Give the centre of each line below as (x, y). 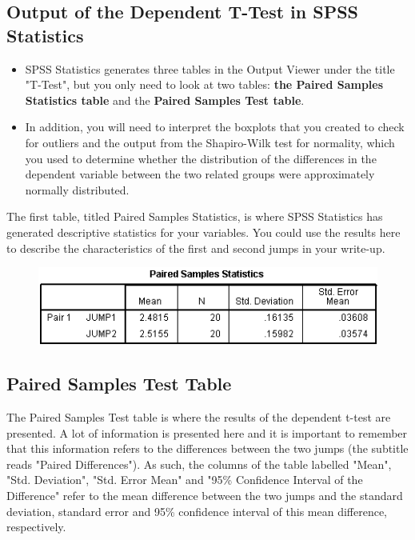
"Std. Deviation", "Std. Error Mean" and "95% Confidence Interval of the (185, 480)
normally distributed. (77, 189)
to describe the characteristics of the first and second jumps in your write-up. (196, 248)
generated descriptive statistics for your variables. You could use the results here (204, 232)
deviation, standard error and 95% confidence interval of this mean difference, (197, 511)
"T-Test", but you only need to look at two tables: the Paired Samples (204, 84)
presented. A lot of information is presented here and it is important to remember (207, 432)
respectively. (36, 527)
